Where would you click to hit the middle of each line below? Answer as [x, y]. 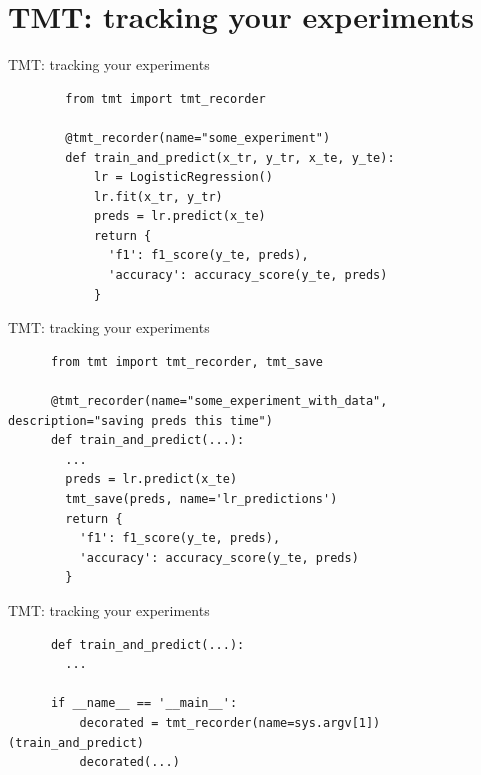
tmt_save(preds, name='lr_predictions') [201, 499]
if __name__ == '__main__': [144, 703]
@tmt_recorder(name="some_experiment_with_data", [219, 401]
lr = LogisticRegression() [183, 177]
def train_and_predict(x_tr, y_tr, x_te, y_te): [230, 157]
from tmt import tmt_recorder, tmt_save [186, 361]
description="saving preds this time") [140, 420]
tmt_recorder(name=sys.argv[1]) [273, 722]
